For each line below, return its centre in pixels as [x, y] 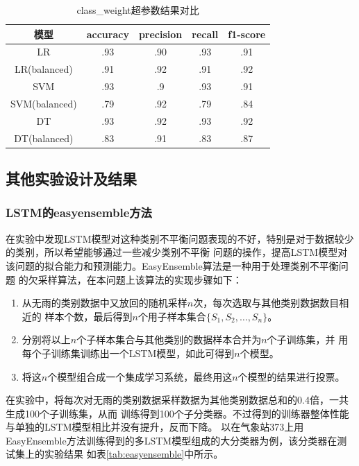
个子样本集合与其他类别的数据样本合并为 [169, 339]
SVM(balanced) [44, 103]
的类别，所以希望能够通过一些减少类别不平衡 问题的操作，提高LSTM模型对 [177, 252]
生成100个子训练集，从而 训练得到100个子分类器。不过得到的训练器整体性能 [177, 413]
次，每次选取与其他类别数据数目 [266, 303]
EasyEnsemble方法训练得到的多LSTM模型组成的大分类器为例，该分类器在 [172, 440]
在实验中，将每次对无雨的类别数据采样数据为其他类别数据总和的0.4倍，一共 [177, 400]
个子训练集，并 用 [308, 339]
